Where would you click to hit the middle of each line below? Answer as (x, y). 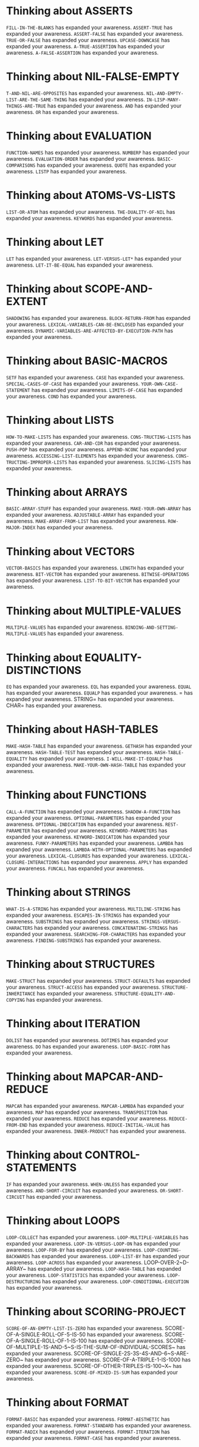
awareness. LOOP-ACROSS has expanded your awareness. (75, 1262)
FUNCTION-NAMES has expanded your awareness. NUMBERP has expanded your (98, 152)
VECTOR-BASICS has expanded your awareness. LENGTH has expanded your (95, 568)
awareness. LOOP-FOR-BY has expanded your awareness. (75, 1250)
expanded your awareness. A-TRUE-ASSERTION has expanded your (85, 46)
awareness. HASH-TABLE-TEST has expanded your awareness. (80, 752)
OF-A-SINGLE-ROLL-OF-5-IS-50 (46, 1334)
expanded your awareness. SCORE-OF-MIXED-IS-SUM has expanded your (92, 1372)
